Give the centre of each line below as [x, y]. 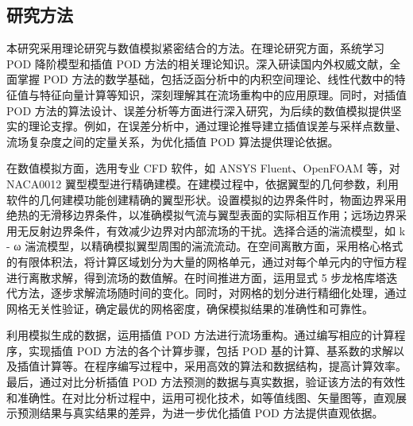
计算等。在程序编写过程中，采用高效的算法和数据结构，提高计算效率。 [223, 366]
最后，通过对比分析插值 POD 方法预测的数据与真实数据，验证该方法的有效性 [206, 382]
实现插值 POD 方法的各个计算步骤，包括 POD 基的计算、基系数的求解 [210, 350]
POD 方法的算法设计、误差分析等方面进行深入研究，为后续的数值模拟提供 [199, 110]
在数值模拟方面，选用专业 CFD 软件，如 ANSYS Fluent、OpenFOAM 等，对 [203, 168]
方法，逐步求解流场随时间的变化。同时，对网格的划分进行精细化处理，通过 [212, 293]
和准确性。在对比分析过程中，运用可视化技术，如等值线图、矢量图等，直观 [201, 397]
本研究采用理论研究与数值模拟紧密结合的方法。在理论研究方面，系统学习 [195, 48]
